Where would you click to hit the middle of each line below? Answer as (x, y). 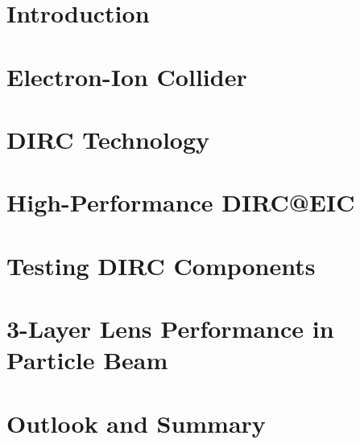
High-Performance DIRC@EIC (181, 202)
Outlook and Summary (136, 423)
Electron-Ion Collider (127, 76)
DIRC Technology (108, 139)
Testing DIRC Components (161, 265)
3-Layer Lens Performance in (170, 329)
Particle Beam (87, 360)
